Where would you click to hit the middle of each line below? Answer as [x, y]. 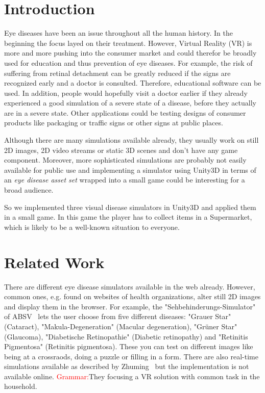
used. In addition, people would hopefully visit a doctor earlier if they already [126, 93]
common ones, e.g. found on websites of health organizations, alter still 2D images [132, 296]
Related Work [54, 262]
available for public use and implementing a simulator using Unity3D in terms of [130, 169]
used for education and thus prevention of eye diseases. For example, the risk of [128, 62]
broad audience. [29, 190]
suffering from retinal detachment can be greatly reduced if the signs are [117, 73]
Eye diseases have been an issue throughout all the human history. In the [118, 33]
